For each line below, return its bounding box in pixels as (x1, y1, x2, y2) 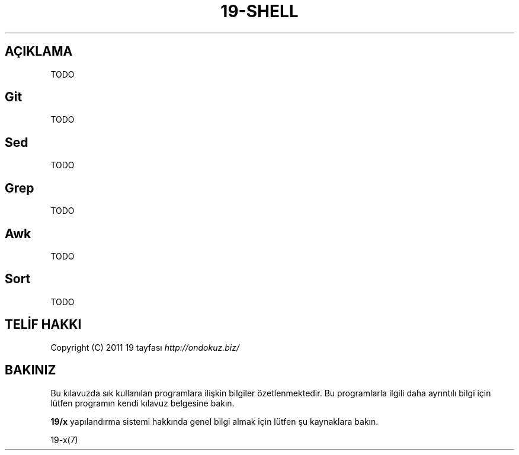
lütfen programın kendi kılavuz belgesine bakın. (50, 398, 235, 408)
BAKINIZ (5, 363, 56, 378)
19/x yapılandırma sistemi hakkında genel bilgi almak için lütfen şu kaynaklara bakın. (50, 416, 379, 427)
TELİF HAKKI (5, 317, 82, 332)
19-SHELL (220, 1, 299, 21)
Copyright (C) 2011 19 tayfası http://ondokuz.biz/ (50, 342, 239, 353)
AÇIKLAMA (5, 44, 73, 59)
